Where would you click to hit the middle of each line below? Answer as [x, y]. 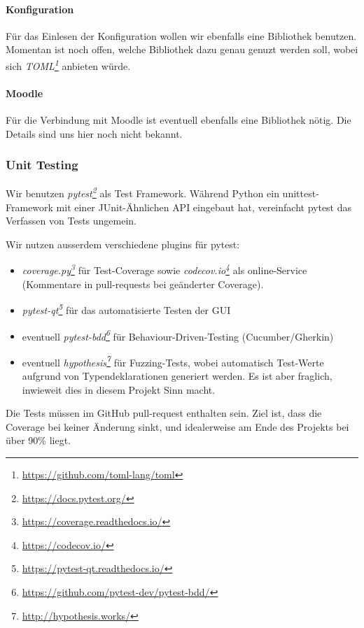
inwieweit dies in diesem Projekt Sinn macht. [119, 389]
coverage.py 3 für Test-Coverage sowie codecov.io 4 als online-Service [164, 269]
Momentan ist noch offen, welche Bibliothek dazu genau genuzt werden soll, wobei [182, 49]
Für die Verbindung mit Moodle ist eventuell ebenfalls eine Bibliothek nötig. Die [178, 120]
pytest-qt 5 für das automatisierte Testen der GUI [126, 309]
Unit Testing [42, 165]
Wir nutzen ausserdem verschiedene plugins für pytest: [123, 244]
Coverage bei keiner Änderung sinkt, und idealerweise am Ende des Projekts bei [177, 426]
